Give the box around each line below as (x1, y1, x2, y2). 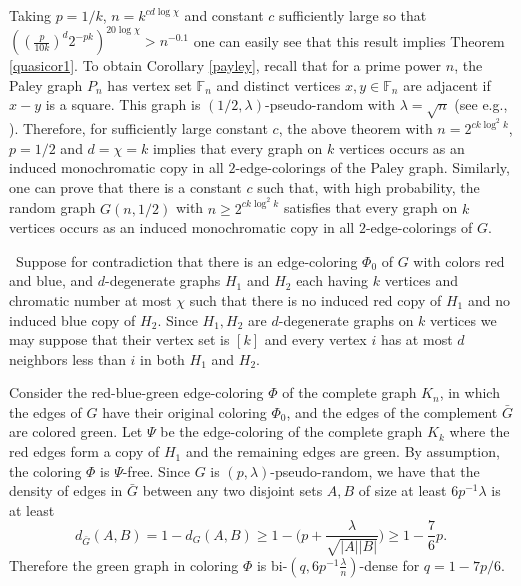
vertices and (384, 270, 458, 291)
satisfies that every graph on (283, 197, 458, 218)
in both (140, 348, 185, 369)
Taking (9, 5, 52, 25)
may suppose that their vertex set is (9, 329, 230, 350)
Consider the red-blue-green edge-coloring (9, 382, 264, 403)
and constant (184, 5, 264, 25)
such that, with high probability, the (257, 176, 480, 197)
